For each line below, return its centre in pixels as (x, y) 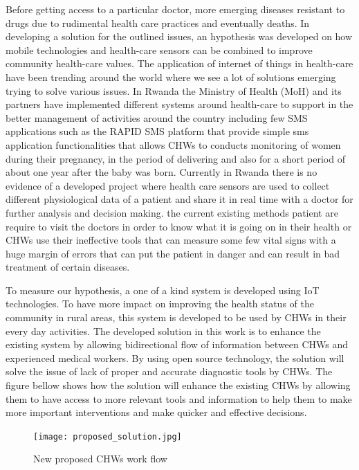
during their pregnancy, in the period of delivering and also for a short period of (175, 158)
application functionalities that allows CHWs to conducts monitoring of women (173, 144)
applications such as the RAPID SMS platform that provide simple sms (157, 131)
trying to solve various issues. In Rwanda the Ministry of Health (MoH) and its (174, 90)
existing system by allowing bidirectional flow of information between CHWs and (177, 344)
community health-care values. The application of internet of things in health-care (179, 63)
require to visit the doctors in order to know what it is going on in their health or (179, 226)
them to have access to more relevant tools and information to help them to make (179, 398)
